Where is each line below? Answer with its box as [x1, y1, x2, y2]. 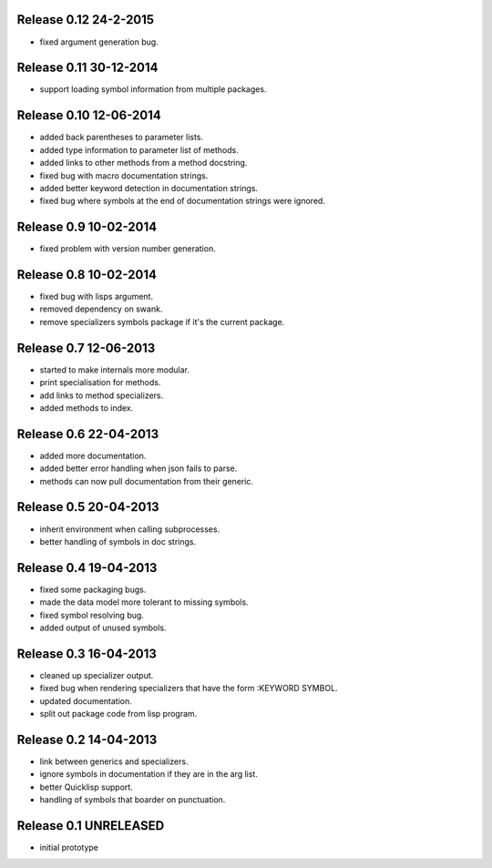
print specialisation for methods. [39, 377, 161, 388]
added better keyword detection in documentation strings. [39, 182, 259, 193]
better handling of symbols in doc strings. [39, 536, 196, 546]
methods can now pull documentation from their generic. [39, 475, 254, 486]
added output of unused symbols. [39, 622, 168, 633]
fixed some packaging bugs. [39, 584, 147, 595]
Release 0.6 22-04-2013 [16, 426, 159, 442]
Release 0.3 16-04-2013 [16, 646, 157, 661]
